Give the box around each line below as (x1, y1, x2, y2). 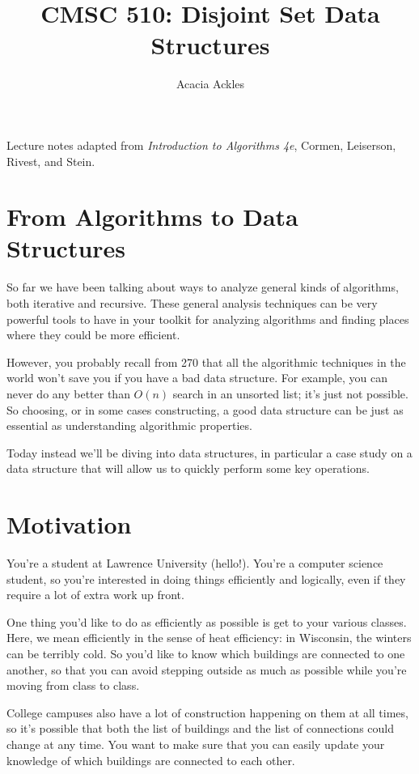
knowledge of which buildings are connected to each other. (6, 751, 295, 768)
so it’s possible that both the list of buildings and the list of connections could (6, 720, 394, 737)
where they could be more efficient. (6, 326, 180, 343)
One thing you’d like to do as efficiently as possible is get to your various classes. (6, 613, 407, 630)
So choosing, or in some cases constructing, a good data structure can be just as (6, 401, 404, 418)
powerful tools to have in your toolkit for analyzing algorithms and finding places (6, 310, 409, 327)
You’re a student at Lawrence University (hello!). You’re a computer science (6, 555, 383, 572)
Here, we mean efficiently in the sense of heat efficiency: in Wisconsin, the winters (6, 629, 412, 646)
